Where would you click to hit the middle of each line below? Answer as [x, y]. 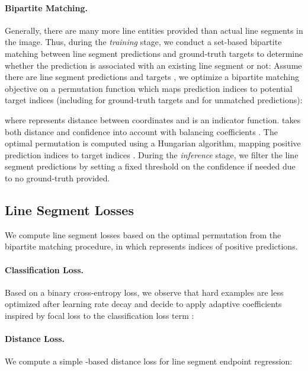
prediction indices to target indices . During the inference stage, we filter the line [152, 154]
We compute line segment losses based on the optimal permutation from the [143, 234]
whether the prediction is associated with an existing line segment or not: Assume [153, 65]
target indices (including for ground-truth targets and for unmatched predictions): [154, 100]
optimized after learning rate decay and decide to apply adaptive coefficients [143, 304]
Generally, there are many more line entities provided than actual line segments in [154, 30]
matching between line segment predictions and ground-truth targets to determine [154, 53]
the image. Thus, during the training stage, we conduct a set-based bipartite [143, 42]
